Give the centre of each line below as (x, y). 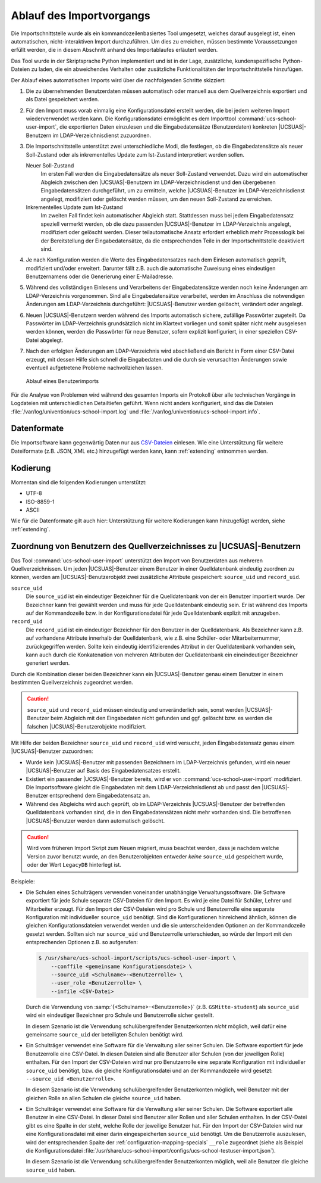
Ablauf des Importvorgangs (81, 15)
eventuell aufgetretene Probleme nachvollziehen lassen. (95, 368)
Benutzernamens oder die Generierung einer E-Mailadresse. (100, 276)
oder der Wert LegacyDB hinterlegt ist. (74, 865)
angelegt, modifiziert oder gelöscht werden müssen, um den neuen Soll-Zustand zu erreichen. (156, 199)
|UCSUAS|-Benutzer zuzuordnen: (52, 751)
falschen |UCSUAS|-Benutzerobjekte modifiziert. (87, 726)
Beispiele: (23, 881)
